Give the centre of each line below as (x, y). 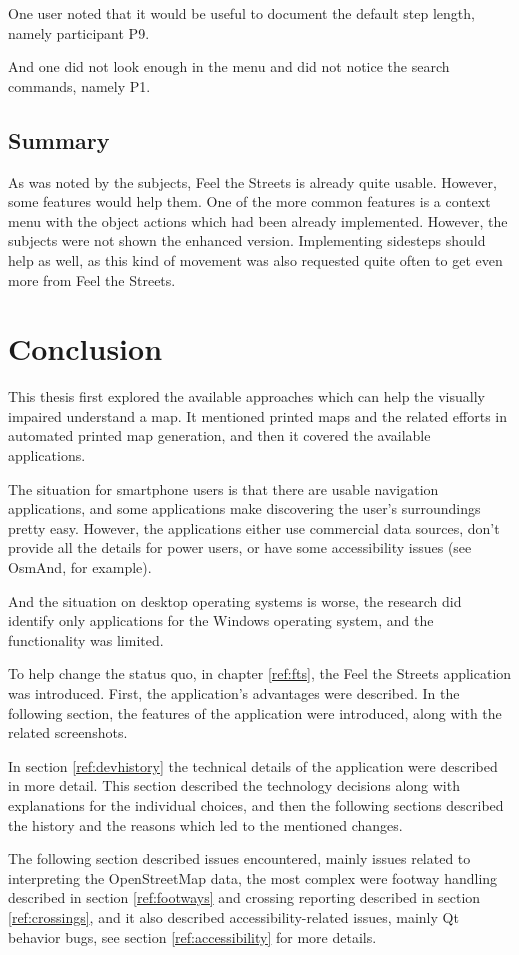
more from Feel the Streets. (92, 279)
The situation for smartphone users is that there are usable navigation (223, 488)
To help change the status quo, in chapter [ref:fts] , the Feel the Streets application (260, 673)
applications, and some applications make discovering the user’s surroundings (244, 508)
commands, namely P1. (79, 85)
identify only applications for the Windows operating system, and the (221, 620)
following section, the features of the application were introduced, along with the (255, 712)
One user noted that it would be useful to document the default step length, (241, 13)
